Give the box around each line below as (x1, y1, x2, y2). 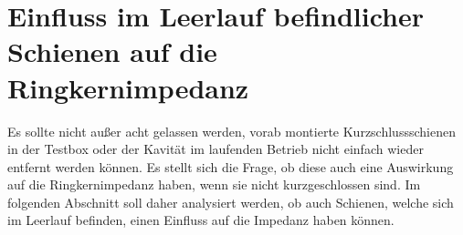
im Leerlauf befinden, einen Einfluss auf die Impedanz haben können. (7, 210, 395, 230)
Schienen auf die (7, 33, 217, 70)
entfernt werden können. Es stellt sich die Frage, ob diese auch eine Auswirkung (7, 157, 454, 176)
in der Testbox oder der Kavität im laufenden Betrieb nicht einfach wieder (7, 139, 424, 158)
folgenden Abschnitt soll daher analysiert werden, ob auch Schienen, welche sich (7, 192, 454, 211)
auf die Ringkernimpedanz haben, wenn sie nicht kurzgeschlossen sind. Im (7, 175, 421, 194)
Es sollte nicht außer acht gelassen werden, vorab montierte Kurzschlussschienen (7, 121, 456, 140)
